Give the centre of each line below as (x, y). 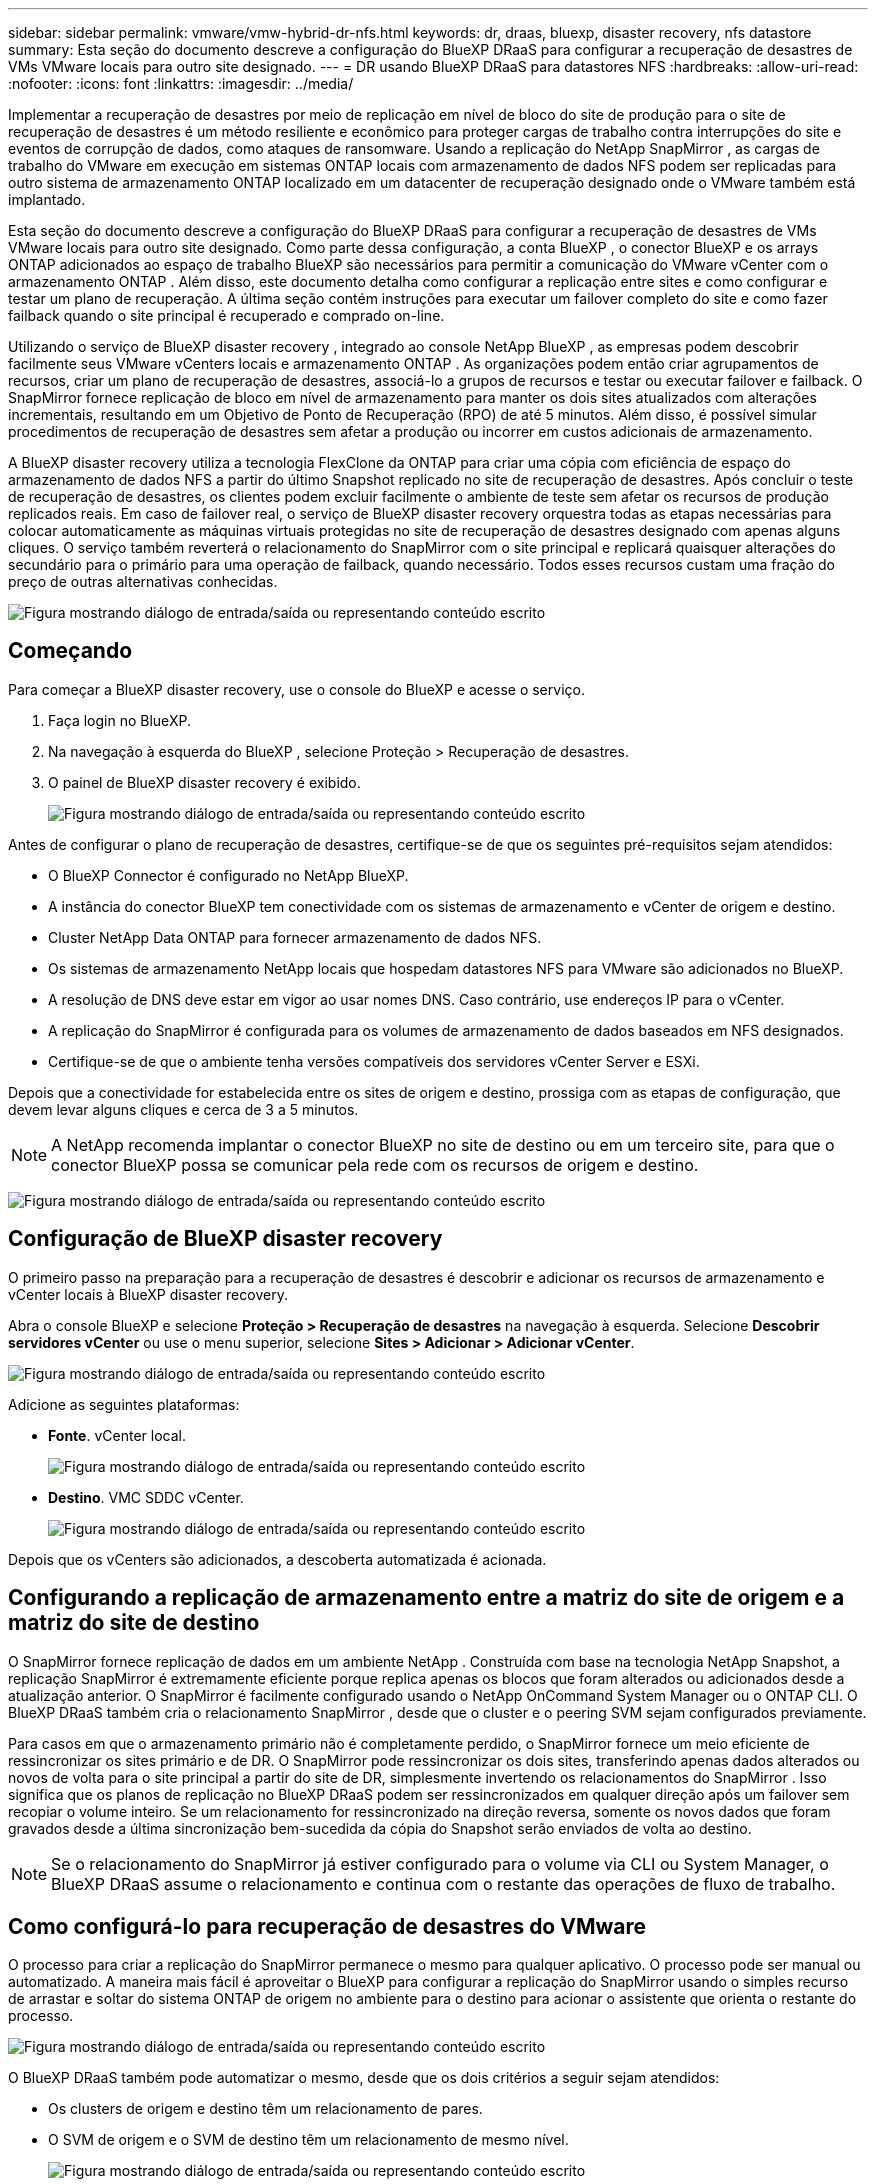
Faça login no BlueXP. (119, 720)
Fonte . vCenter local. (117, 1435)
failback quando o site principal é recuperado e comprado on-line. (226, 315)
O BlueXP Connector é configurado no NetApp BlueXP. (228, 875)
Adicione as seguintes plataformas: (124, 1404)
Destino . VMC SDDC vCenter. (146, 1497)
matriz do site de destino (134, 1623)
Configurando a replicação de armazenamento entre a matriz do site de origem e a (426, 1598)
